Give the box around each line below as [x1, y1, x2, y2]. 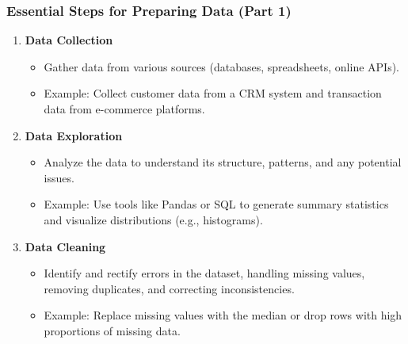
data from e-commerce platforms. [44, 101, 205, 117]
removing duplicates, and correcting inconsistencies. [44, 280, 295, 296]
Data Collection [25, 32, 113, 48]
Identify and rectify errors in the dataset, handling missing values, [44, 265, 365, 281]
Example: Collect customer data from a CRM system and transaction [44, 85, 382, 101]
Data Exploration [25, 127, 123, 143]
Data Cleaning [25, 238, 106, 254]
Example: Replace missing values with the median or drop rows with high [44, 307, 402, 323]
